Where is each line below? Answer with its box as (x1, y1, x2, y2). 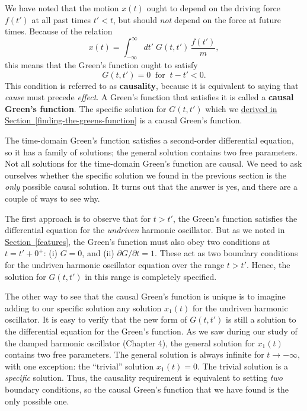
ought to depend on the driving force (146, 2, 281, 14)
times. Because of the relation (5, 25, 113, 37)
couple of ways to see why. (5, 192, 100, 205)
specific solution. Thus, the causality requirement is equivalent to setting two (5, 371, 283, 384)
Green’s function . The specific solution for (5, 102, 167, 114)
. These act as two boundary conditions (155, 247, 298, 259)
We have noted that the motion (5, 2, 119, 14)
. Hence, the (246, 258, 290, 270)
